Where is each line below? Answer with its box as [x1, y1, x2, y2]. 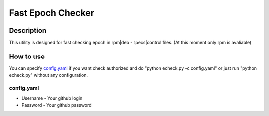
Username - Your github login [21, 95, 83, 101]
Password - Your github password [21, 102, 92, 108]
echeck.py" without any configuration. [9, 72, 88, 78]
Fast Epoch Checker [9, 7, 95, 18]
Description [9, 26, 47, 35]
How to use [9, 52, 45, 60]
